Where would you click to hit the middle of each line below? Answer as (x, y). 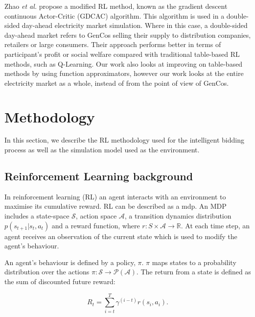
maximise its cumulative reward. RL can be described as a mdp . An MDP (116, 206)
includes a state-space (37, 216)
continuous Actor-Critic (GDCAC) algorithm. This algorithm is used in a (115, 15)
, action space (96, 216)
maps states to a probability (194, 262)
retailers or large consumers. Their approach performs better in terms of (113, 44)
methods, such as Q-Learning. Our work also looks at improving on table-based (124, 63)
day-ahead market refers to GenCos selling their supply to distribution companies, (128, 35)
